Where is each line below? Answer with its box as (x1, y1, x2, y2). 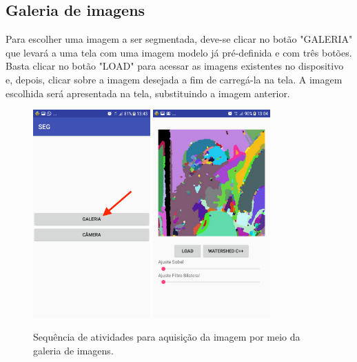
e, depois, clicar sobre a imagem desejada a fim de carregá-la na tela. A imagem (6, 72, 343, 86)
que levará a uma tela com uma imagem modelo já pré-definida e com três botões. (6, 45, 352, 59)
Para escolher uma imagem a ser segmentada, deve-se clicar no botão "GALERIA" (6, 32, 353, 46)
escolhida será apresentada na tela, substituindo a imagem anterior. (6, 86, 290, 100)
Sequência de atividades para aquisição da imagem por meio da (33, 330, 300, 344)
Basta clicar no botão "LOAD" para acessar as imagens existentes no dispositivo (6, 59, 344, 73)
